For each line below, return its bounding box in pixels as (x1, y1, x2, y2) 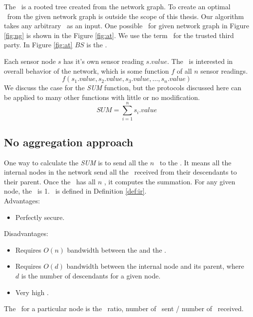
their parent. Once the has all (4, 176, 96, 186)
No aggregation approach (4, 134, 134, 149)
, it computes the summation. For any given (104, 176, 235, 186)
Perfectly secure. (15, 212, 65, 222)
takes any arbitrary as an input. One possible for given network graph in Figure (4, 20, 249, 31)
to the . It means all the (159, 157, 232, 167)
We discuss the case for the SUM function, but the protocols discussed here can (4, 82, 241, 93)
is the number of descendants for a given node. (21, 271, 161, 281)
